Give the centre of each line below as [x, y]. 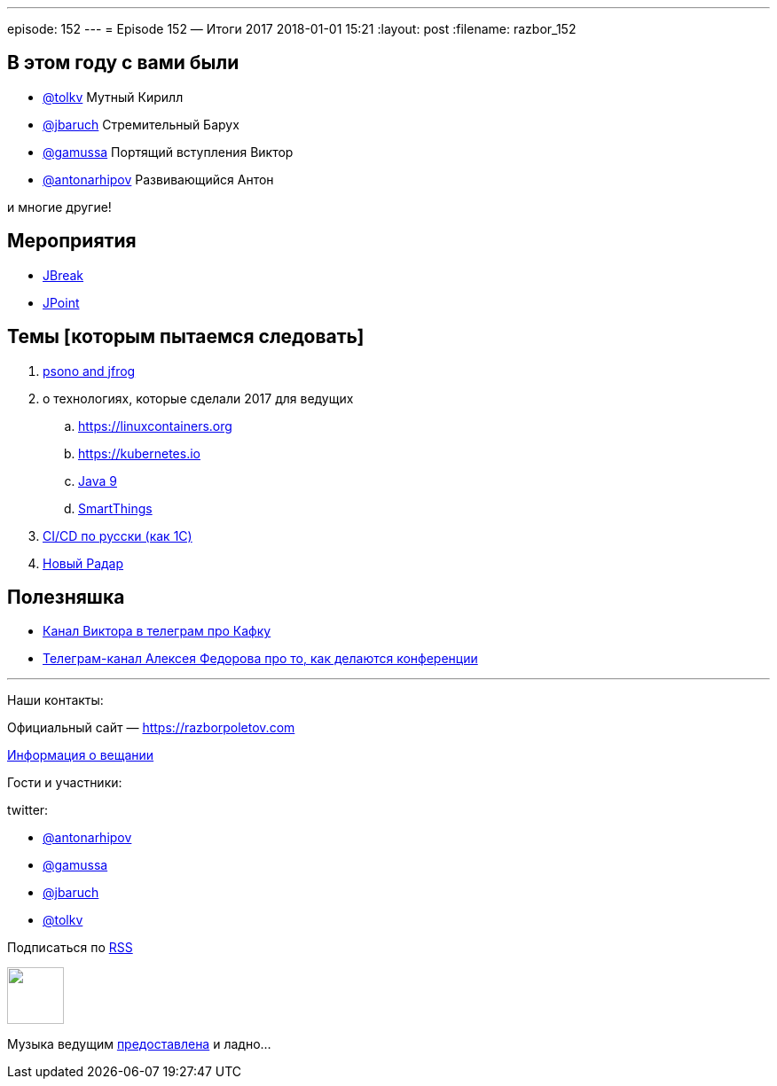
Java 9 [98, 480]
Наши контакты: [55, 700]
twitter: [28, 810]
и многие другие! [59, 207]
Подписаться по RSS [70, 948]
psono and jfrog [89, 371]
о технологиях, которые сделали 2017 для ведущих [198, 398]
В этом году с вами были [123, 63]
